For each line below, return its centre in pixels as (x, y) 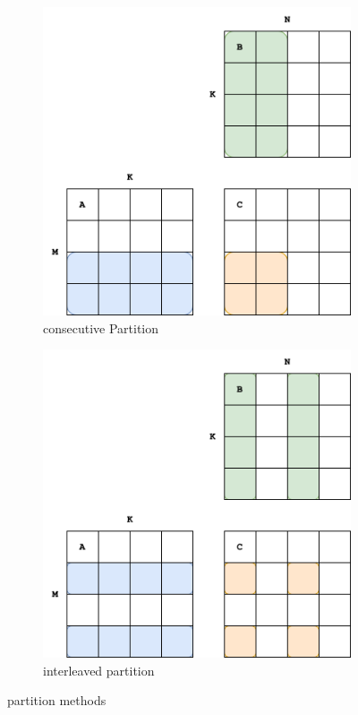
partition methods (57, 700)
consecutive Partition (101, 327)
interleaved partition (99, 670)
